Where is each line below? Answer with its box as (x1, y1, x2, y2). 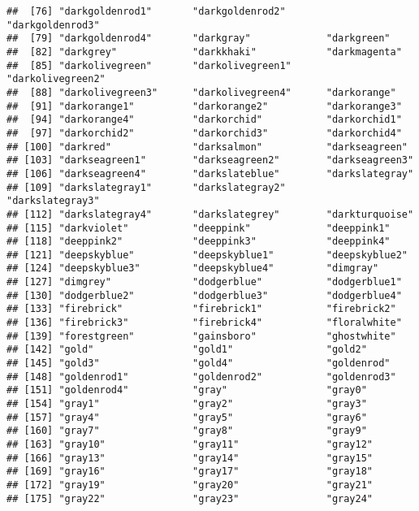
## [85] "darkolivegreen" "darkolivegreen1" (6, 59, 292, 71)
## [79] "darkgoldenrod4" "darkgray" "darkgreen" (6, 32, 391, 45)
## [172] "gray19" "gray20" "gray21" (6, 479, 374, 491)
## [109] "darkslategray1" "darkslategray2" (6, 181, 286, 193)
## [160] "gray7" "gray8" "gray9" (6, 425, 367, 437)
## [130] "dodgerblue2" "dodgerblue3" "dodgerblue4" (6, 289, 402, 301)
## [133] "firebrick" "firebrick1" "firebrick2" (6, 303, 396, 315)
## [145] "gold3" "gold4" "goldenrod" (6, 357, 391, 370)
